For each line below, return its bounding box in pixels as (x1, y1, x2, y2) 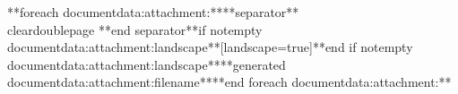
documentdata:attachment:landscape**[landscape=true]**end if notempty (7, 38, 413, 56)
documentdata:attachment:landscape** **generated (7, 55, 286, 73)
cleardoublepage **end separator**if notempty (7, 20, 263, 38)
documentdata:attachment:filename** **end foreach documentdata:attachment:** (7, 73, 452, 91)
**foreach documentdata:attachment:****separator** (7, 3, 299, 21)
